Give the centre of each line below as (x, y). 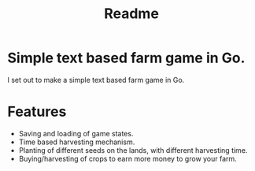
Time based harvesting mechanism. (77, 142)
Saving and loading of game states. (76, 133)
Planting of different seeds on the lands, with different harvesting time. (133, 150)
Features (37, 112)
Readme (131, 14)
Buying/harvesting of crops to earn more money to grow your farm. (128, 158)
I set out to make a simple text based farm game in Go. (96, 80)
